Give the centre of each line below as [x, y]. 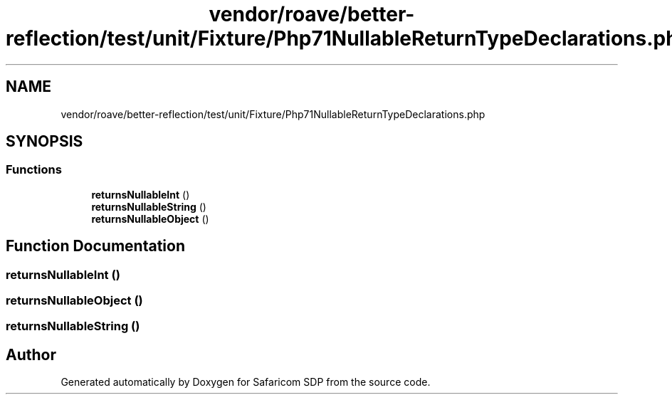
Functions [34, 170]
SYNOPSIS [44, 142]
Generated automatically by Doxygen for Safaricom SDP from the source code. [246, 382]
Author [31, 354]
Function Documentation [95, 246]
